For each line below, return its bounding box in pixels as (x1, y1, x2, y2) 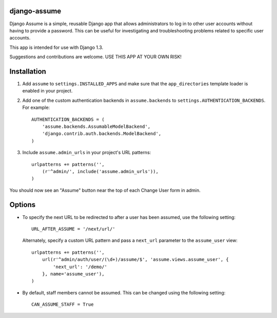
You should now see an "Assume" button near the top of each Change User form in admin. (9, 187, 201, 193)
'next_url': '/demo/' (53, 264, 108, 270)
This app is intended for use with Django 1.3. (9, 44, 104, 50)
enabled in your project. (22, 88, 73, 94)
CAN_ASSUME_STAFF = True (31, 302, 94, 308)
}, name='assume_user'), (42, 271, 105, 277)
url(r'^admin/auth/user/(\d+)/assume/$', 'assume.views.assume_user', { (42, 257, 229, 263)
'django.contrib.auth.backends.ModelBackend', (42, 131, 162, 137)
